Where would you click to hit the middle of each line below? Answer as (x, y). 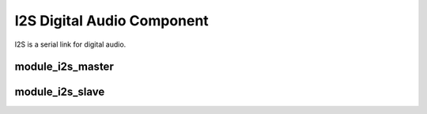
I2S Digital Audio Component (111, 21)
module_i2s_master (64, 67)
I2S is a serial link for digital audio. (70, 44)
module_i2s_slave (60, 92)
